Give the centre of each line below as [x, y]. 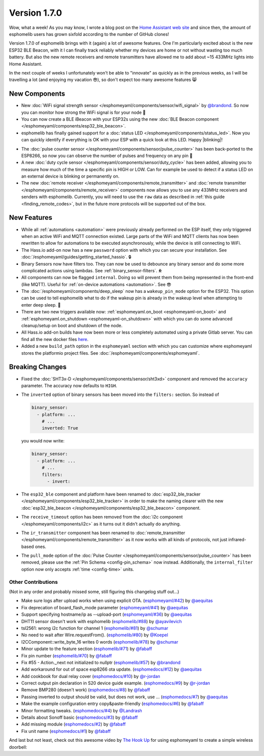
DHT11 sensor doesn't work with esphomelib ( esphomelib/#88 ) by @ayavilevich [101, 621]
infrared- [237, 540]
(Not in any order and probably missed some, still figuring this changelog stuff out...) [94, 592]
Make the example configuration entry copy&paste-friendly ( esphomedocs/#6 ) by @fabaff [112, 704]
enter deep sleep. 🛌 [41, 305]
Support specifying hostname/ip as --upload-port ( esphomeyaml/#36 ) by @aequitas [107, 614]
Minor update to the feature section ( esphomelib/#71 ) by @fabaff [87, 649]
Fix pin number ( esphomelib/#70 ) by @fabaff [67, 655]
